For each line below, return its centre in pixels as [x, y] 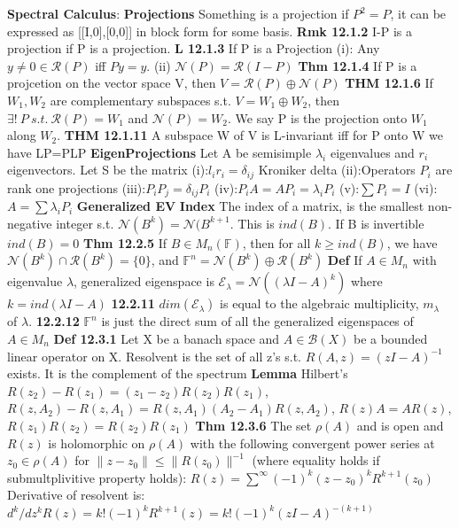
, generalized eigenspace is [144, 281]
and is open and [400, 425]
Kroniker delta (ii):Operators [337, 170]
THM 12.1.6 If [389, 83]
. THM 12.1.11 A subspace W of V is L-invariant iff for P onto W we [250, 135]
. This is [252, 223]
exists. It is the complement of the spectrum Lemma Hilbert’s [178, 373]
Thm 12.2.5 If [125, 242]
